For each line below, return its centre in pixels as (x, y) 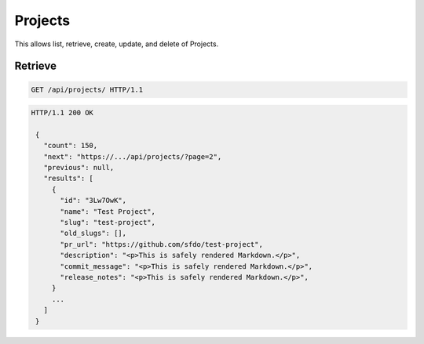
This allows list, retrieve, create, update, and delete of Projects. (117, 44)
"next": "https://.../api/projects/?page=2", (133, 156)
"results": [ (69, 179)
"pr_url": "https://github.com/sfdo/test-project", (161, 244)
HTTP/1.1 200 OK (62, 113)
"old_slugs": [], (93, 234)
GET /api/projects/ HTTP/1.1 (87, 89)
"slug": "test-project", (108, 223)
